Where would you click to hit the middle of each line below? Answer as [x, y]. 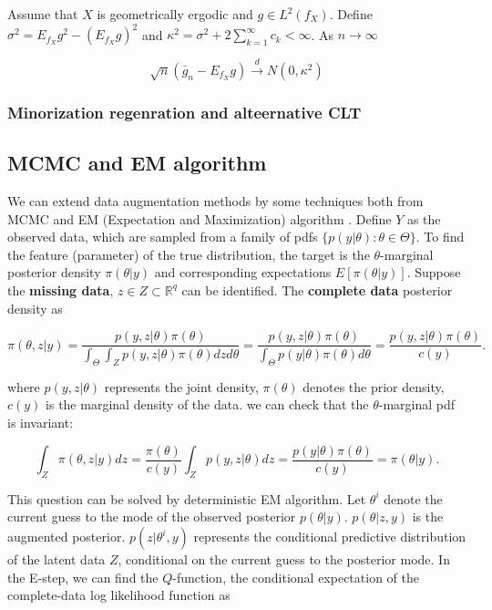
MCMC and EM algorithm [137, 163]
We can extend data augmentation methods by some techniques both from [215, 200]
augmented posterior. [67, 537]
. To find [440, 237]
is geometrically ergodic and [175, 14]
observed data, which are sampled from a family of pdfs [163, 237]
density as [35, 308]
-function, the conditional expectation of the [296, 577]
